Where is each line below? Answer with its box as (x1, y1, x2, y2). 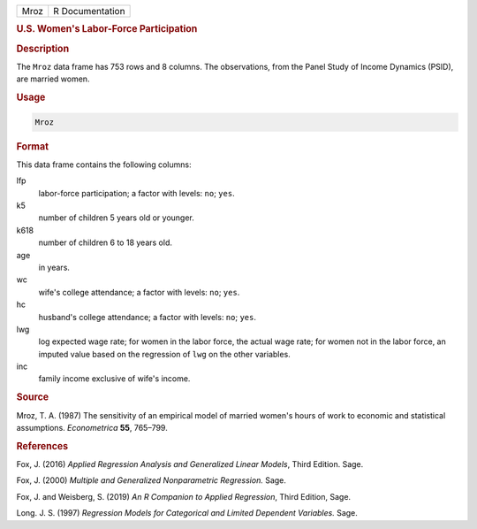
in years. (38, 262, 71, 272)
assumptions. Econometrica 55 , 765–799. (16, 422, 168, 433)
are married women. (16, 73, 90, 84)
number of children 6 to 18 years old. (38, 237, 172, 248)
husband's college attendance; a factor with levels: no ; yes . (38, 311, 256, 322)
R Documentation (53, 5, 125, 17)
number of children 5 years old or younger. (38, 212, 194, 223)
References (16, 440, 69, 452)
